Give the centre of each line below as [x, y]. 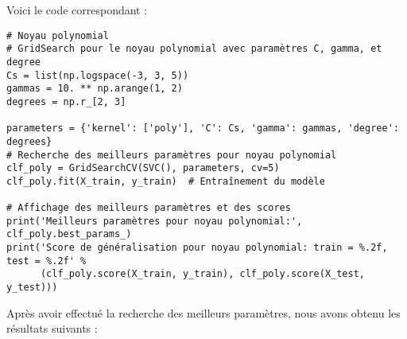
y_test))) [32, 288]
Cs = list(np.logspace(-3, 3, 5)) [98, 75]
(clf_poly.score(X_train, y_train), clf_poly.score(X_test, [203, 274]
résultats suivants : [52, 328]
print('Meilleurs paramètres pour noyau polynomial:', [155, 221]
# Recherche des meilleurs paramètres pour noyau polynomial [172, 155]
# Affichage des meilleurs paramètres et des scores [149, 208]
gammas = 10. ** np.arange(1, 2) [95, 89]
